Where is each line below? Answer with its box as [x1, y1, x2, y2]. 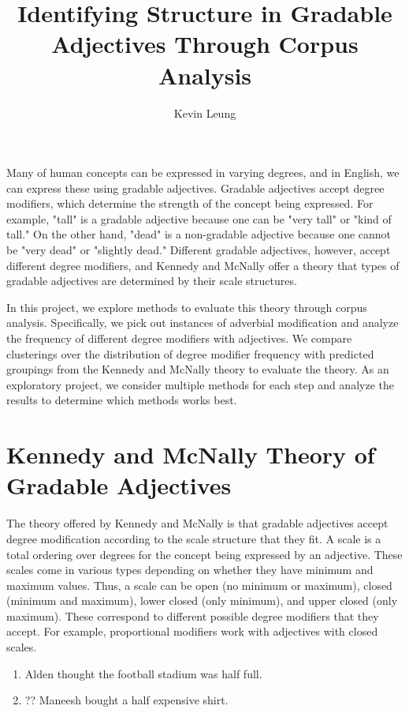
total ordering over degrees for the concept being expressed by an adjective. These [6, 546, 403, 562]
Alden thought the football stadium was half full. [24, 665, 262, 681]
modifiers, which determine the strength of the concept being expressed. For [6, 195, 374, 212]
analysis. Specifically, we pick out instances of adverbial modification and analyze [6, 314, 399, 331]
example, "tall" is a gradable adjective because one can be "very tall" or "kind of [6, 210, 392, 227]
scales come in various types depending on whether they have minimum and [6, 561, 374, 578]
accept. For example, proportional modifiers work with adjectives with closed [6, 623, 378, 640]
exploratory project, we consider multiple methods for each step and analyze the [6, 376, 394, 392]
